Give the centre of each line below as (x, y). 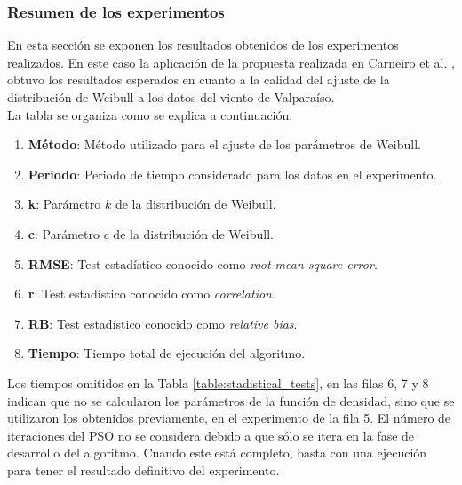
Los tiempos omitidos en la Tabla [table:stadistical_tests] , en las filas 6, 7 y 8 (218, 382)
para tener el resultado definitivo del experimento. (143, 469)
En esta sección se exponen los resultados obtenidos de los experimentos (203, 45)
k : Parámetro (64, 204)
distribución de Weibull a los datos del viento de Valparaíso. (171, 97)
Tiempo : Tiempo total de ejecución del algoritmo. (167, 353)
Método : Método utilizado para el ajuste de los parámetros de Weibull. (224, 144)
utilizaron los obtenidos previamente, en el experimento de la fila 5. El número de (229, 418)
